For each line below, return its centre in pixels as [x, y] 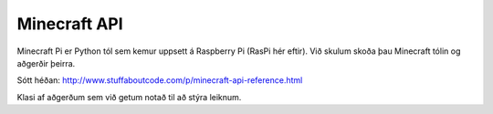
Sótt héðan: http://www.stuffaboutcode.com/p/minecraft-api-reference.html [160, 80]
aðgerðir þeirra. [46, 63]
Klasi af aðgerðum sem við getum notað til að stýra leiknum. [129, 97]
